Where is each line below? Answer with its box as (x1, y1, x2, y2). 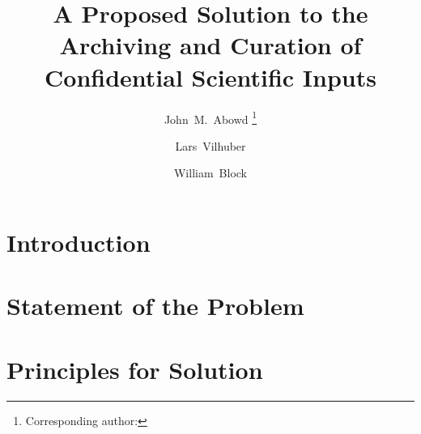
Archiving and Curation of (59, 28, 362, 62)
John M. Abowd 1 (164, 108, 257, 127)
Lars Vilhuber (175, 137, 246, 154)
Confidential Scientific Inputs (45, 60, 376, 93)
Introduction (6, 225, 151, 258)
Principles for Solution (6, 352, 263, 385)
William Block (173, 164, 248, 181)
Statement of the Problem (6, 289, 304, 322)
